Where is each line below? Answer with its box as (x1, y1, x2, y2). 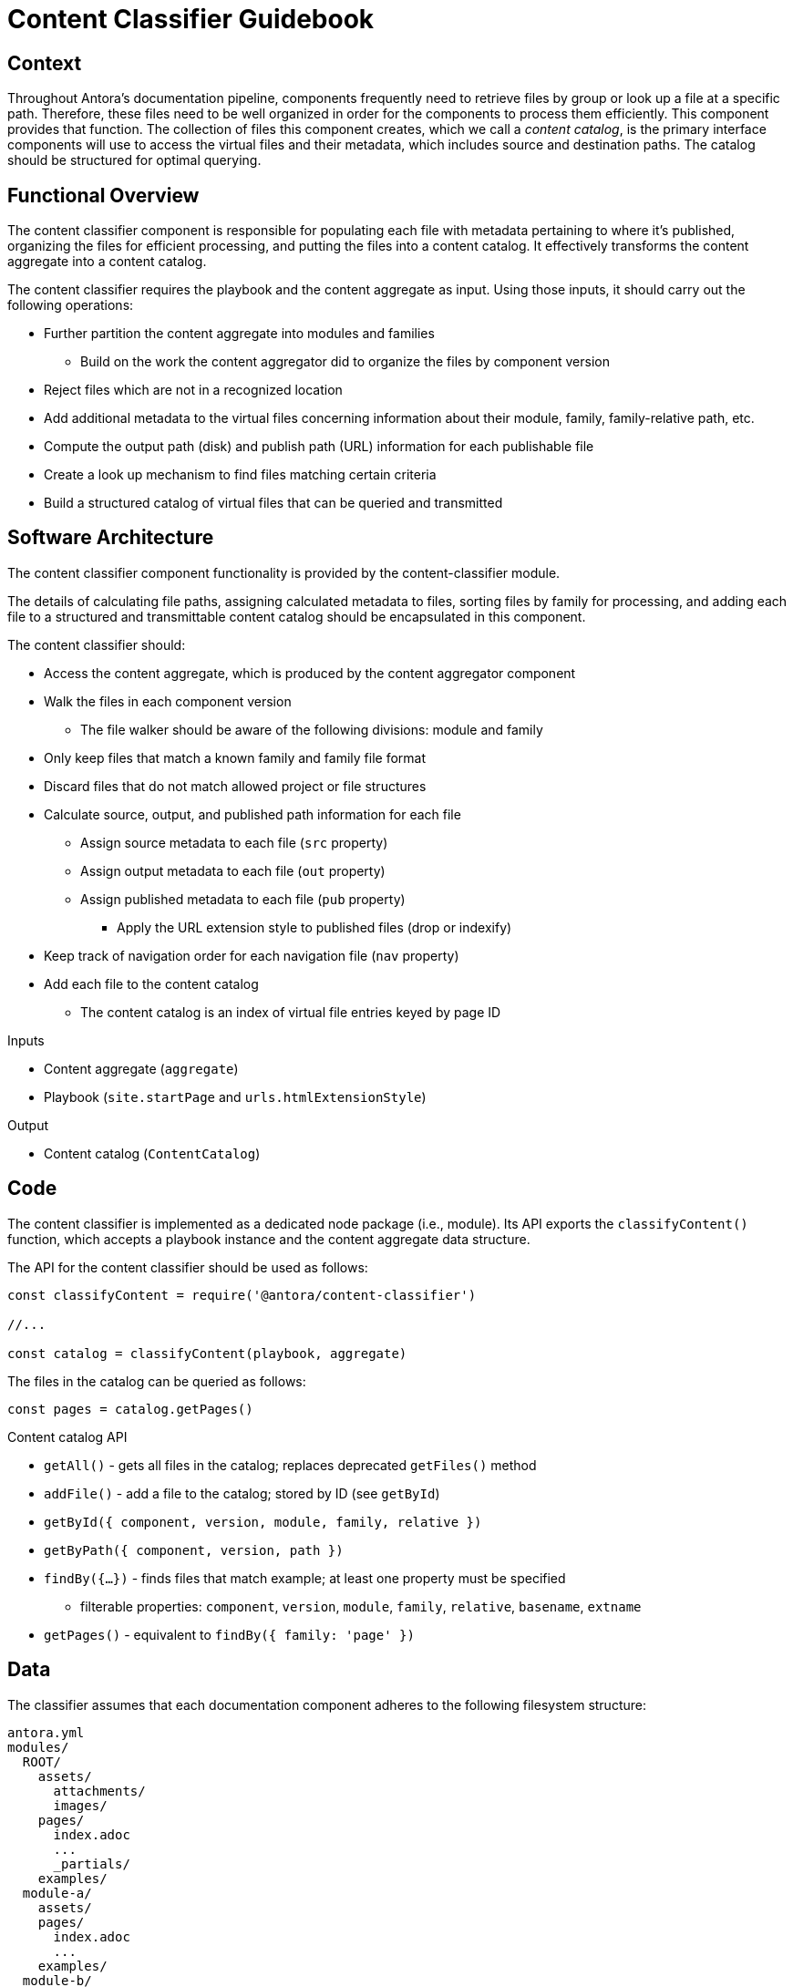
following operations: (7, 297, 134, 314)
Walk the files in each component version (44, 693, 292, 709)
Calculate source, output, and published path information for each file (44, 806, 461, 822)
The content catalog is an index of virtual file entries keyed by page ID (80, 1004, 501, 1020)
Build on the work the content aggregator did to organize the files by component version (80, 354, 610, 370)
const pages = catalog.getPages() (7, 1401, 253, 1416)
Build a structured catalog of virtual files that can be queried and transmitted (44, 495, 503, 511)
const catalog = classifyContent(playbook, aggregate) (7, 1345, 407, 1361)
